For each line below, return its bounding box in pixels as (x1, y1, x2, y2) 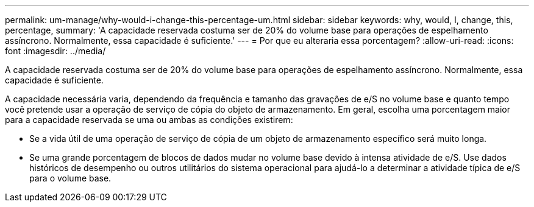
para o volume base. (29, 173, 112, 183)
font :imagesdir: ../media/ (5, 46, 106, 56)
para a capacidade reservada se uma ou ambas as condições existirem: (5, 114, 293, 125)
